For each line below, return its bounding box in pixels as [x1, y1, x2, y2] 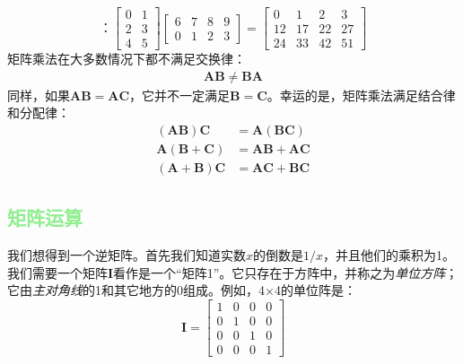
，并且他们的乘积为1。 [323, 246, 456, 264]
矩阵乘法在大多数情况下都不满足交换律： [7, 49, 246, 68]
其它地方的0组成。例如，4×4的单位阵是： [113, 281, 356, 299]
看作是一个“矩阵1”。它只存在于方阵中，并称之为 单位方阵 [113, 263, 446, 282]
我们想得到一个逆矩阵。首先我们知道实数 [7, 246, 246, 264]
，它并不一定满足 [129, 85, 231, 104]
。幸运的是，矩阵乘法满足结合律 [266, 85, 456, 104]
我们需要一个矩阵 [7, 263, 108, 282]
